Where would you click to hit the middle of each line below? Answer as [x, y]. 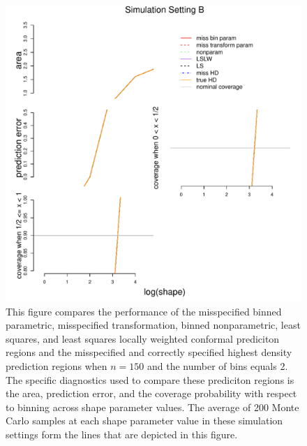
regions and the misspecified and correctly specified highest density [149, 352]
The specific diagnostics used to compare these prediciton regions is [150, 379]
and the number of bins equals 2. [218, 365]
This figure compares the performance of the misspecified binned [144, 311]
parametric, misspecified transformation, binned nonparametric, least [153, 325]
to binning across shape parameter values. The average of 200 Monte [152, 407]
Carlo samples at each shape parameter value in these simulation [144, 421]
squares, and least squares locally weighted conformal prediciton [143, 338]
